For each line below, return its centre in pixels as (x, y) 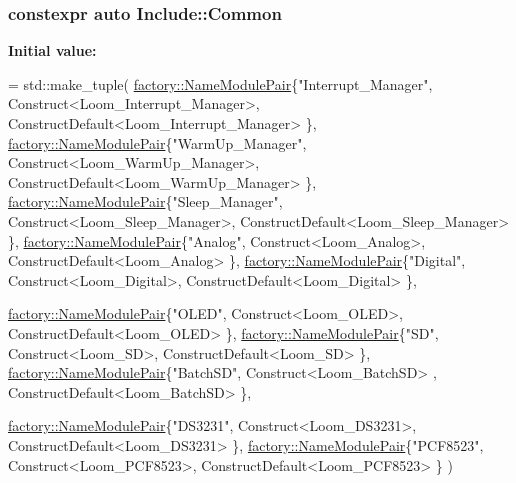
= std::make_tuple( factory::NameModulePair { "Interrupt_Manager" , (220, 83)
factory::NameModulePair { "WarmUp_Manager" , (157, 142)
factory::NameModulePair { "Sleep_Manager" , (145, 201)
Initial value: (52, 50)
